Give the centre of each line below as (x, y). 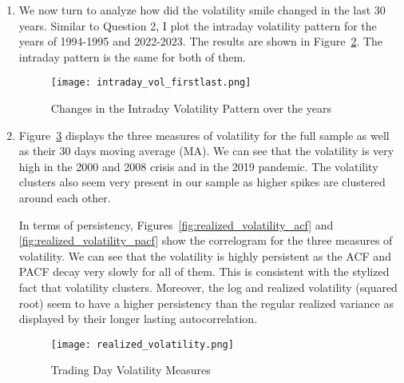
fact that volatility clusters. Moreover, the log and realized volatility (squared (208, 287)
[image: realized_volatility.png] (142, 344)
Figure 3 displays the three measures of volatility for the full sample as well (204, 135)
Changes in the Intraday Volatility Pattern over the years (191, 108)
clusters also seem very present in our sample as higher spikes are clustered (202, 182)
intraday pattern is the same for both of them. (132, 56)
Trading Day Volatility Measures (131, 370)
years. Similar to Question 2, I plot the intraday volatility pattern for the (198, 25)
